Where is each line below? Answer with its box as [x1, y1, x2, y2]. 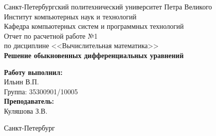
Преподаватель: [4, 96, 54, 106]
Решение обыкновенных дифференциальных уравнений [4, 50, 184, 60]
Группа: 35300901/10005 [4, 86, 78, 96]
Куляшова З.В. [4, 105, 48, 116]
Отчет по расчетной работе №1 [4, 30, 98, 41]
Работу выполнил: [4, 67, 63, 77]
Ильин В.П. [4, 76, 39, 87]
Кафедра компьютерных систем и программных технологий [4, 21, 184, 31]
